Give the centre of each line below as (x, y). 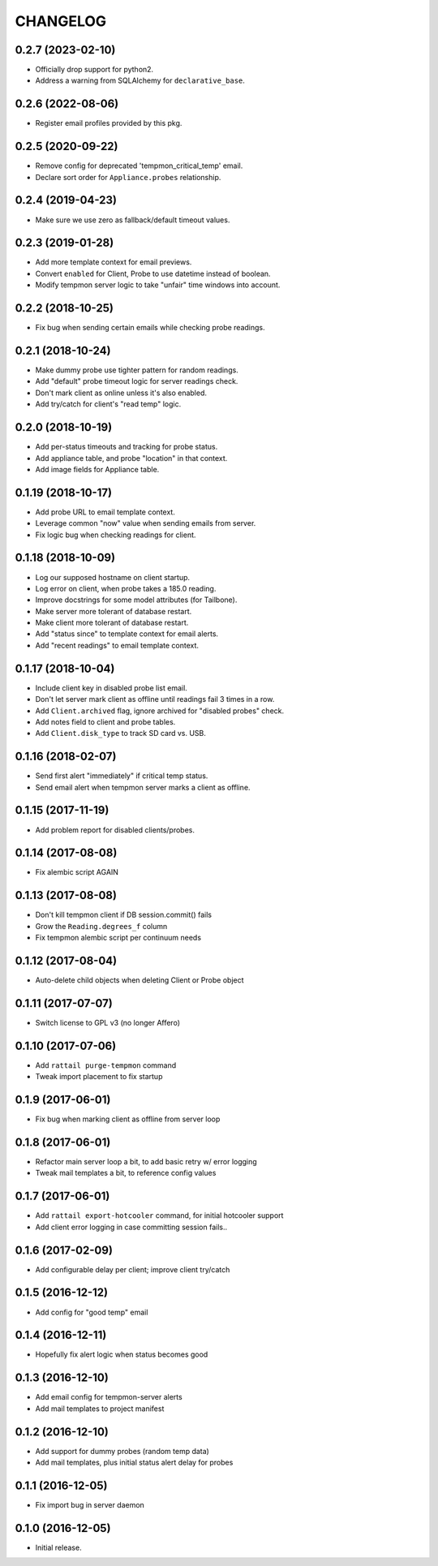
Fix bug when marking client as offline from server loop (128, 1119)
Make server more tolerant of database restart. (114, 611)
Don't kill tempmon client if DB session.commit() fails (124, 915)
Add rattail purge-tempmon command (106, 1065)
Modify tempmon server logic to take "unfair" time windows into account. (158, 285)
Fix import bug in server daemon (90, 1504)
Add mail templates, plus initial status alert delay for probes (134, 1463)
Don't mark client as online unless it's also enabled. (121, 393)
